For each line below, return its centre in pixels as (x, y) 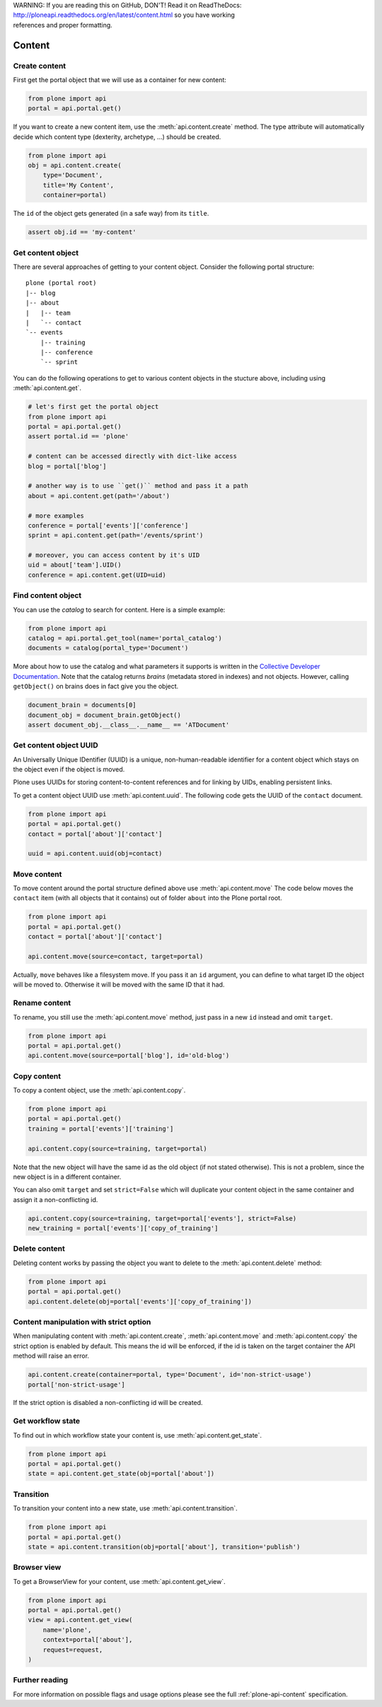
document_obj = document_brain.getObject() (105, 715)
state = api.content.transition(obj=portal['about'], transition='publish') (164, 1546)
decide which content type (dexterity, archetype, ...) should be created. (117, 136)
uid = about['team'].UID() (75, 565)
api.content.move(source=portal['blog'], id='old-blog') (129, 1056)
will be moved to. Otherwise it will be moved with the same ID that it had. (119, 985)
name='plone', (67, 1630)
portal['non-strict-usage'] (76, 1385)
